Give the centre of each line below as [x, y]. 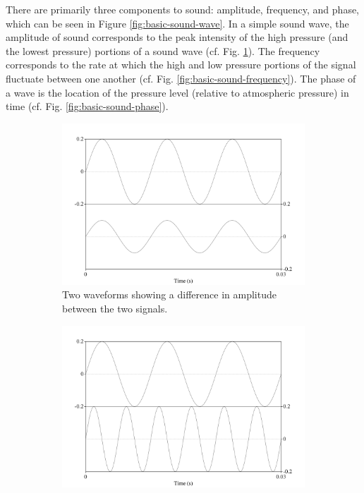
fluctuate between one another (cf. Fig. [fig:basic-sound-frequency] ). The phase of [181, 78]
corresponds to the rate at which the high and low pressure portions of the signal [181, 65]
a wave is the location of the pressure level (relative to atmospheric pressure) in [177, 92]
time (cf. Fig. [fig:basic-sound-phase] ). [87, 106]
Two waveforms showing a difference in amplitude [169, 294]
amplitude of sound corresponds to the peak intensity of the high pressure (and [177, 37]
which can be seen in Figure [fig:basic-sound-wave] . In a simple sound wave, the [177, 23]
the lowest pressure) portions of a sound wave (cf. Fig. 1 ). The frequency [163, 50]
